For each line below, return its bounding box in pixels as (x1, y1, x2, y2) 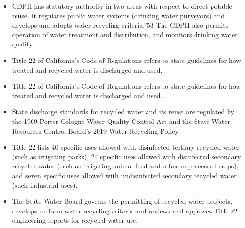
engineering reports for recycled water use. (12, 215, 138, 225)
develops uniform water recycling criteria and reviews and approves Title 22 (12, 205, 238, 215)
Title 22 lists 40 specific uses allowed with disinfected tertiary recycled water (12, 142, 240, 152)
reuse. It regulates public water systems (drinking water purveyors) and (12, 10, 225, 20)
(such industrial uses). (12, 180, 78, 190)
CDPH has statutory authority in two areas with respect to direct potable (12, 1, 232, 11)
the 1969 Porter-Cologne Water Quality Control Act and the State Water (12, 116, 230, 126)
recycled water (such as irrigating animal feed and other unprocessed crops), (12, 161, 239, 171)
